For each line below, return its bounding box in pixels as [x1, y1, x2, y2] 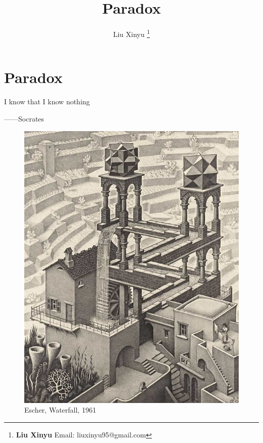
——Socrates [4, 113, 45, 124]
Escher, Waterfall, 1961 [24, 405, 96, 415]
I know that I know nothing [4, 96, 90, 107]
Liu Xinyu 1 [113, 27, 150, 39]
